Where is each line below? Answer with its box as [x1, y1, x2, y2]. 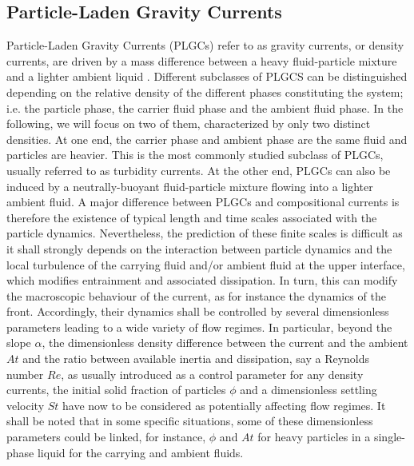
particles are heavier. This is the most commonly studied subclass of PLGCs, [6, 146, 384, 163]
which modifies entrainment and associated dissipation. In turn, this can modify [6, 272, 398, 289]
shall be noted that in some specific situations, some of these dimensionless [6, 412, 373, 429]
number [6, 365, 44, 382]
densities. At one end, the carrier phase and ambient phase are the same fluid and [6, 130, 408, 147]
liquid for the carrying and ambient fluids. [37, 444, 244, 460]
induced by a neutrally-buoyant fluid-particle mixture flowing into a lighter [6, 177, 373, 194]
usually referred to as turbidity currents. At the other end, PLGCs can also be [6, 161, 391, 178]
